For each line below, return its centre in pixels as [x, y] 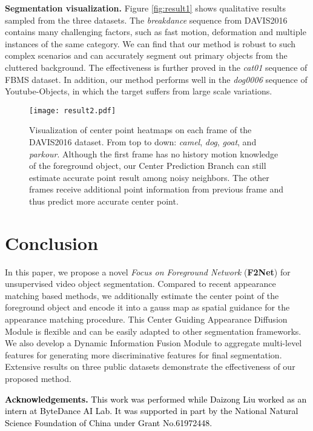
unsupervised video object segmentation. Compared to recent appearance [140, 284]
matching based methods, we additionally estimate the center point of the [142, 295]
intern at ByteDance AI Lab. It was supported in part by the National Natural [152, 411]
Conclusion [52, 242]
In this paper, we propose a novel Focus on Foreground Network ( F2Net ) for [148, 271]
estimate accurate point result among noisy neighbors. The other [149, 177]
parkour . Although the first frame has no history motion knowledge [154, 153]
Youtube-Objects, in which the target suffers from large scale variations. [139, 91]
